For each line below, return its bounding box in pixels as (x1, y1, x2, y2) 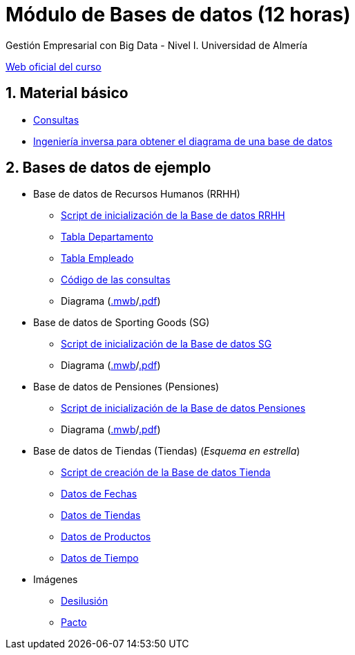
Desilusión (61, 595, 108, 607)
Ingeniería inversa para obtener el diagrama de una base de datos (33, 135, 333, 147)
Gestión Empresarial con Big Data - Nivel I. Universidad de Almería (6, 39, 308, 51)
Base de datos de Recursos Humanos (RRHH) (33, 188, 240, 200)
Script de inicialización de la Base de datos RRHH (61, 209, 285, 222)
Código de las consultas (61, 274, 171, 286)
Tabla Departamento (61, 231, 154, 243)
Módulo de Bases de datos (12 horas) (6, 3, 351, 26)
